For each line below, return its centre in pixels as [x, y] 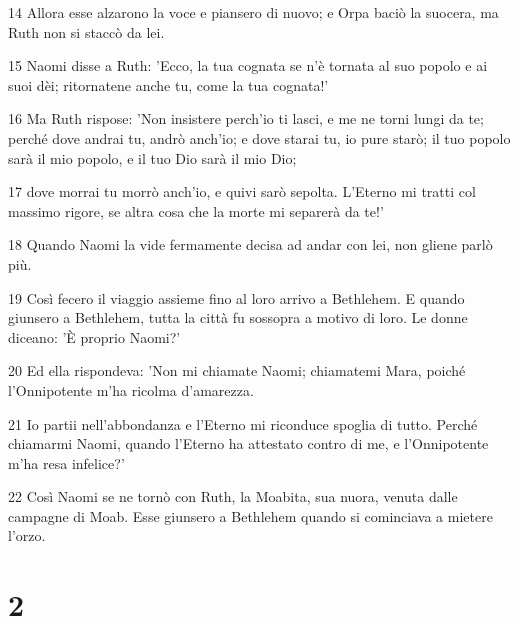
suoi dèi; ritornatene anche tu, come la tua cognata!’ [168, 84]
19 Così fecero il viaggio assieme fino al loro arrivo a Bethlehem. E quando [236, 297]
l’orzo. [27, 535]
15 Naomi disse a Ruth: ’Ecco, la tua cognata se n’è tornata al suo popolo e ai [248, 65]
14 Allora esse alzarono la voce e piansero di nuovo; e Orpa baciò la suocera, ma [253, 12]
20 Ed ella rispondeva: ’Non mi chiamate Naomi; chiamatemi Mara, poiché [237, 370]
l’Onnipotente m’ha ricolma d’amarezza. [131, 389]
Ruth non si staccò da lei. [86, 31]
